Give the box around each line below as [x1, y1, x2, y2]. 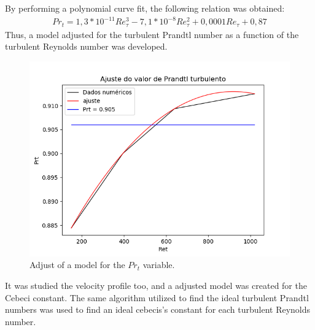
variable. [142, 258, 175, 271]
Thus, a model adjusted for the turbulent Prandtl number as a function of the [5, 28, 299, 40]
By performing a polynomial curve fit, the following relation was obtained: [5, 2, 285, 14]
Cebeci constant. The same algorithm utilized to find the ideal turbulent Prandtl [5, 291, 309, 304]
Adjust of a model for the [29, 258, 125, 271]
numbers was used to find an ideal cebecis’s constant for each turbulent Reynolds [5, 303, 311, 316]
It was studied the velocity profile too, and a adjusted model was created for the [5, 278, 307, 291]
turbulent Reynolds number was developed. [5, 40, 168, 53]
